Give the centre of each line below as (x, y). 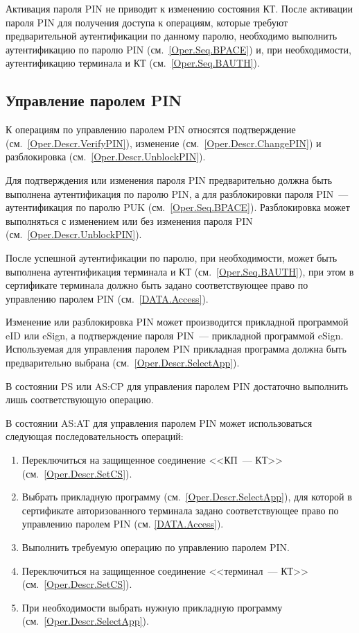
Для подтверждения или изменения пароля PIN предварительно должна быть (169, 179)
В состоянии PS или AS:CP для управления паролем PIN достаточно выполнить (177, 386)
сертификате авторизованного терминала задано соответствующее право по (180, 510)
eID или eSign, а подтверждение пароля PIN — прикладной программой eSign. (175, 335)
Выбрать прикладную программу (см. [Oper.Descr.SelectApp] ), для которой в (187, 497)
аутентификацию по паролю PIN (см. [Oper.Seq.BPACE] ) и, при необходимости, (178, 49)
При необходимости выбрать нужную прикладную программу (152, 607)
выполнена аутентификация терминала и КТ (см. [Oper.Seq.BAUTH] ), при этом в (180, 271)
